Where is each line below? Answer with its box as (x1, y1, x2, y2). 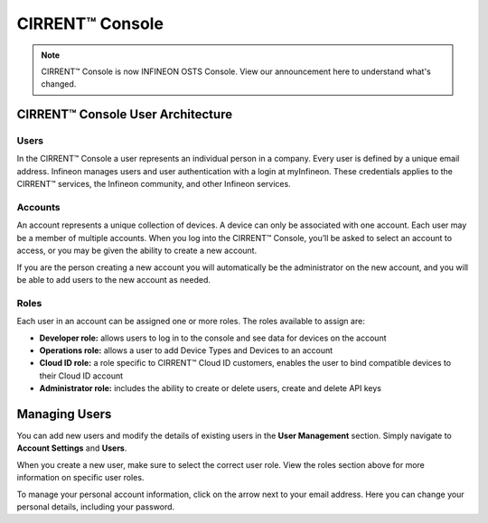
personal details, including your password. (16, 501, 175, 512)
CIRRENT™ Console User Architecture (16, 107, 233, 122)
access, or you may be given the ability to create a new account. (16, 245, 258, 257)
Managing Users (16, 406, 112, 422)
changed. (41, 79, 77, 89)
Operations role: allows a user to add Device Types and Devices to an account (39, 344, 333, 356)
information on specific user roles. (16, 472, 145, 483)
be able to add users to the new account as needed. (16, 274, 211, 285)
